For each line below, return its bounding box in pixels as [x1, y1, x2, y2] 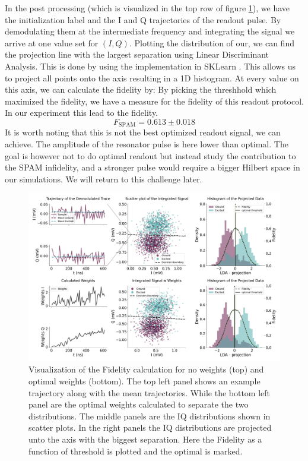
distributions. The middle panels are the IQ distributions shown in [28, 409, 271, 422]
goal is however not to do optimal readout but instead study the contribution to [5, 149, 296, 162]
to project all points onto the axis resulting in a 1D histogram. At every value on [5, 71, 299, 84]
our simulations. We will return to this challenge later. [5, 172, 202, 185]
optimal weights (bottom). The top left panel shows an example [28, 374, 261, 387]
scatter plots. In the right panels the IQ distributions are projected [28, 421, 272, 434]
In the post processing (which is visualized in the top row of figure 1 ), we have [5, 2, 290, 14]
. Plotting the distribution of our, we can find [129, 36, 294, 49]
